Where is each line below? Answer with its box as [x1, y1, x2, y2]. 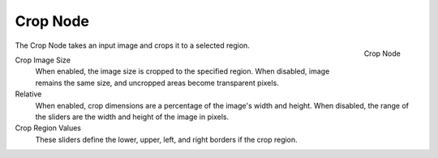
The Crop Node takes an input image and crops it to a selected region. [15, 41, 251, 50]
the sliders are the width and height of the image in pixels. [35, 112, 230, 122]
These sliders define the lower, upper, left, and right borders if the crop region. [35, 135, 298, 144]
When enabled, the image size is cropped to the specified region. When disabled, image [35, 66, 330, 76]
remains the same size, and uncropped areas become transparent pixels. [35, 78, 279, 88]
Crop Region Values [15, 123, 81, 133]
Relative [15, 89, 42, 99]
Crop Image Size [15, 55, 71, 65]
